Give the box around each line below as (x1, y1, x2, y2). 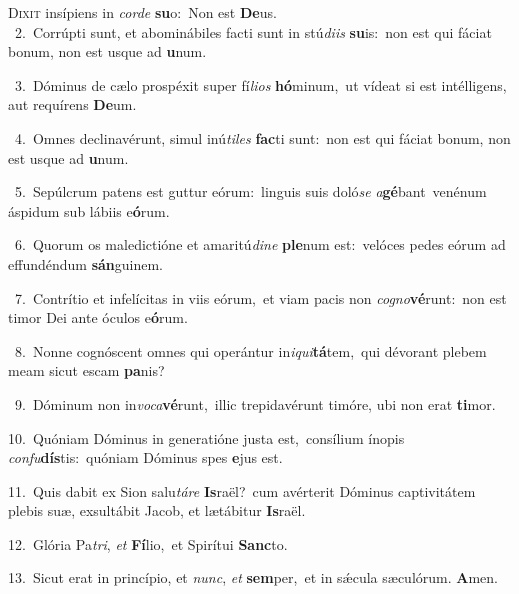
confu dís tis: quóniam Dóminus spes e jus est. (8, 447, 283, 468)
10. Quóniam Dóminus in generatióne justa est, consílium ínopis (8, 427, 405, 448)
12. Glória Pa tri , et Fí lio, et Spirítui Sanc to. (8, 533, 288, 554)
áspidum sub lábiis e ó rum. (8, 200, 170, 221)
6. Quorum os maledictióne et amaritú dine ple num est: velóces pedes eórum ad (14, 234, 506, 255)
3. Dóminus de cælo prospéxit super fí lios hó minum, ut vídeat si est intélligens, (14, 74, 507, 95)
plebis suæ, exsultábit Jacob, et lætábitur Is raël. (8, 500, 306, 521)
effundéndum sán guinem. (8, 253, 163, 274)
